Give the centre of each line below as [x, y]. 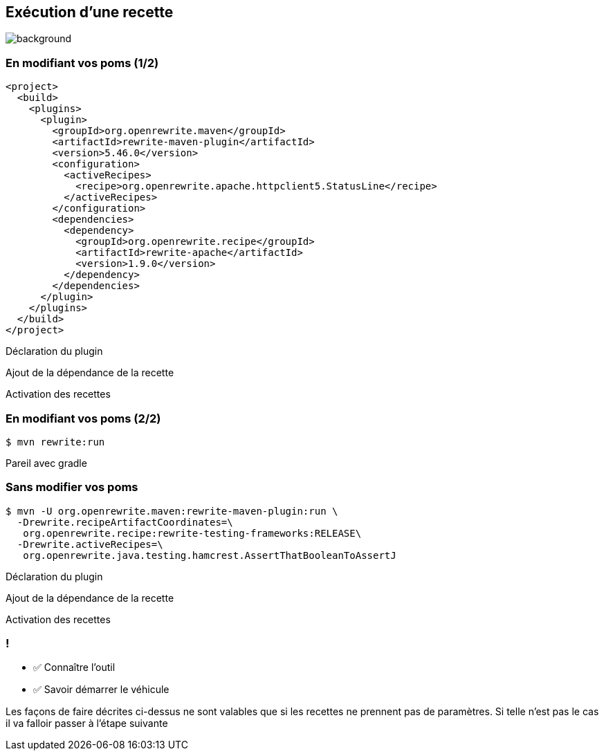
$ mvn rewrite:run [55, 442]
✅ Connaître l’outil [74, 667]
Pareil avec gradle [46, 463]
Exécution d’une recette [90, 12]
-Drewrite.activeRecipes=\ [90, 544]
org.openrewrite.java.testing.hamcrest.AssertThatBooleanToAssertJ [210, 555]
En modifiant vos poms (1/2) [82, 63]
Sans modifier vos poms [72, 487]
